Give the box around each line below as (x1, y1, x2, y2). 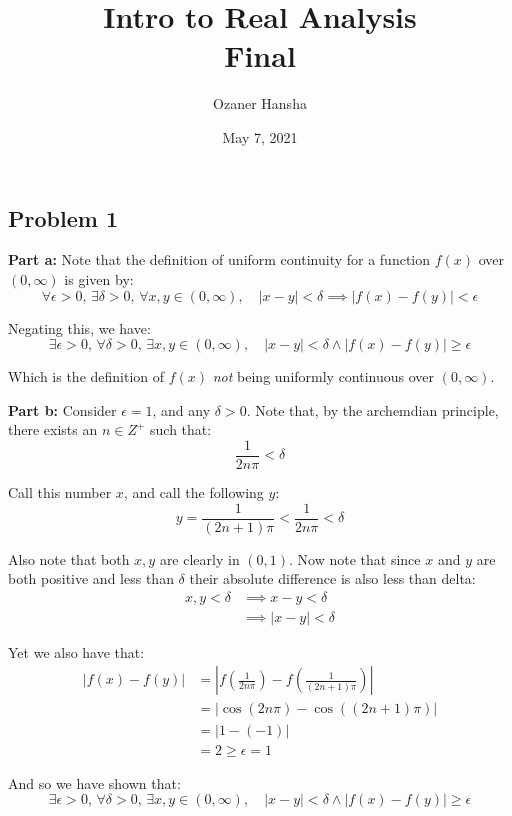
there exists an (8, 419, 98, 440)
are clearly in (159, 548, 240, 569)
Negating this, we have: (8, 317, 151, 338)
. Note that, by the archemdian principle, (246, 399, 499, 420)
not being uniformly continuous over (212, 366, 435, 387)
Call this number (8, 481, 112, 502)
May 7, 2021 (222, 126, 298, 147)
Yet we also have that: (8, 641, 145, 662)
